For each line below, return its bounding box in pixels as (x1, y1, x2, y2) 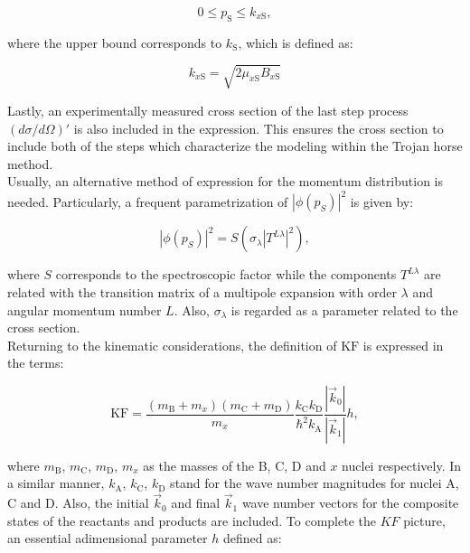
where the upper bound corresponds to (7, 33, 222, 52)
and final (171, 493, 221, 512)
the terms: (7, 353, 64, 372)
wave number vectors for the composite (241, 493, 459, 512)
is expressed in (362, 335, 444, 354)
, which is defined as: (238, 33, 353, 52)
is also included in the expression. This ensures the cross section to (73, 118, 444, 137)
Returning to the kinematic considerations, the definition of (7, 335, 337, 354)
